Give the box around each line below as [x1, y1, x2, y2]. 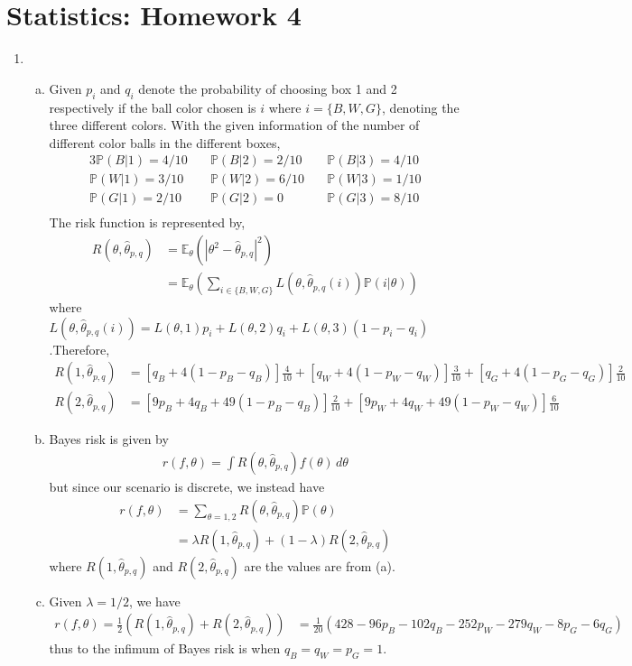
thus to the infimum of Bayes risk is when [49, 639, 281, 658]
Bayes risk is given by [49, 430, 169, 449]
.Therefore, [49, 339, 110, 358]
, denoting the [382, 97, 460, 116]
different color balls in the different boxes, [49, 133, 281, 152]
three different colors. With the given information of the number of [49, 116, 420, 134]
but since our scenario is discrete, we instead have [49, 476, 325, 495]
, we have [128, 591, 181, 610]
